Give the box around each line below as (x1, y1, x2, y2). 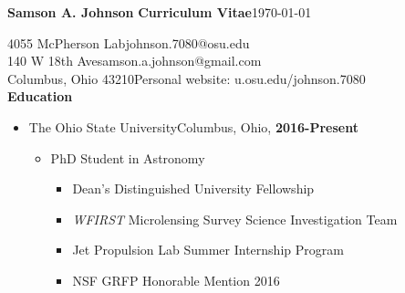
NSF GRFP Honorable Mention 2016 (72, 270, 280, 289)
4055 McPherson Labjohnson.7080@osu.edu (7, 33, 250, 52)
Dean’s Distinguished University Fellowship (72, 179, 315, 198)
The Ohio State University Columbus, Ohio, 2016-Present (28, 117, 358, 136)
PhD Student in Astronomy (50, 148, 205, 167)
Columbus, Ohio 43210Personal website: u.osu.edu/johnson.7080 (7, 68, 366, 88)
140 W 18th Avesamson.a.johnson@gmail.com (7, 51, 262, 70)
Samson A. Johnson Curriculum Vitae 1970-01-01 (7, 3, 312, 21)
